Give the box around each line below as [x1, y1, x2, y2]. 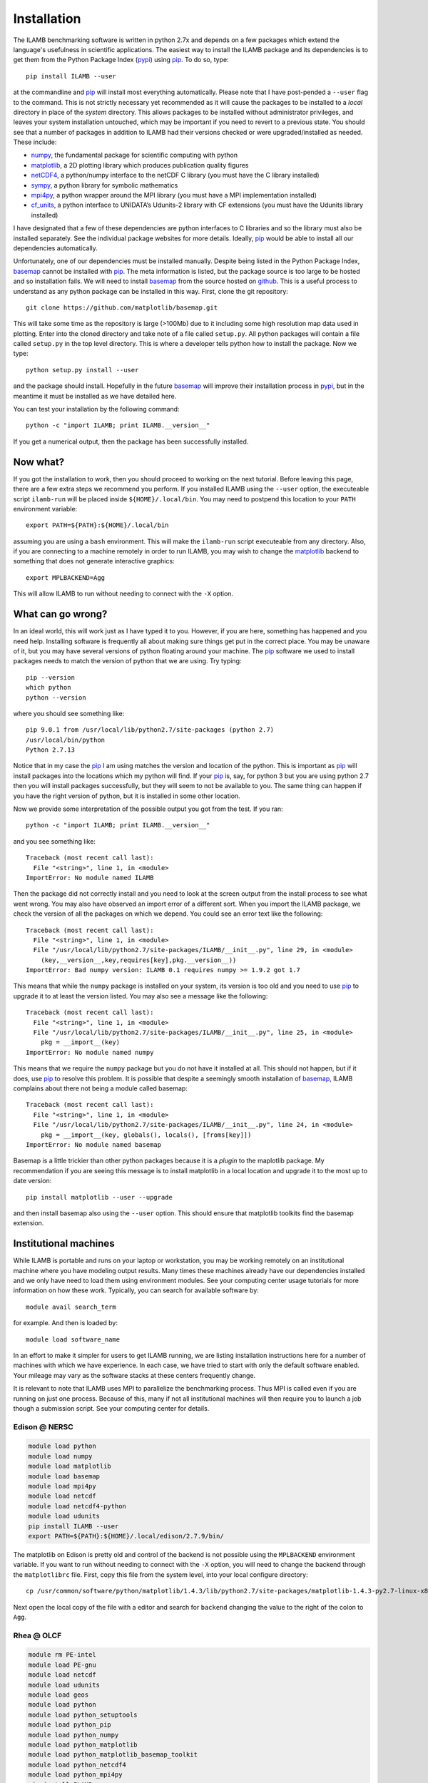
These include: [13, 138, 57, 146]
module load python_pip [28, 1721, 112, 1729]
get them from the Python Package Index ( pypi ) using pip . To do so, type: [13, 56, 229, 64]
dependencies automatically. [13, 243, 98, 252]
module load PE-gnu [28, 1660, 96, 1669]
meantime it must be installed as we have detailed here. [13, 392, 177, 400]
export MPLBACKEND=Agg [26, 573, 106, 581]
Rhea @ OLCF [13, 1630, 62, 1640]
